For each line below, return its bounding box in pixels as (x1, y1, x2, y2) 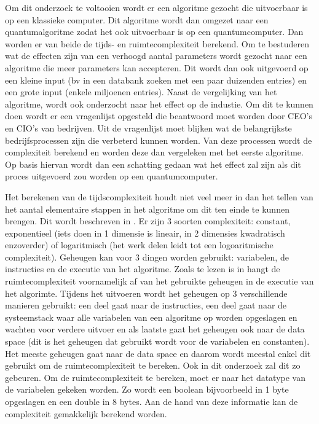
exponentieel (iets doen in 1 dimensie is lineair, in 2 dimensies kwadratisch (5, 226, 285, 239)
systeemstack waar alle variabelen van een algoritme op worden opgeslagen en (5, 310, 297, 323)
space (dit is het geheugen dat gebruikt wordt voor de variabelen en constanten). (5, 335, 310, 348)
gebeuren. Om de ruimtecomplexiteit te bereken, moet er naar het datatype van (5, 371, 306, 383)
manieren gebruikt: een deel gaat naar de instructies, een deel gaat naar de (5, 299, 287, 312)
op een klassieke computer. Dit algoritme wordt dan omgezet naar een (5, 13, 269, 26)
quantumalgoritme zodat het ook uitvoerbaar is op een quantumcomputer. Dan (5, 25, 304, 38)
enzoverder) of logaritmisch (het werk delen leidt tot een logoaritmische (5, 238, 274, 251)
